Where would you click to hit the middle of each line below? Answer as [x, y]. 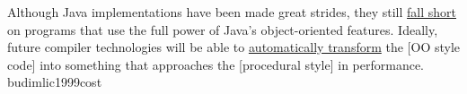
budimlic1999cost [55, 82]
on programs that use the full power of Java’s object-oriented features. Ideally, [223, 29]
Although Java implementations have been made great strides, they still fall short [232, 12]
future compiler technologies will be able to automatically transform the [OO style [234, 47]
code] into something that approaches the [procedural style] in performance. [216, 64]
